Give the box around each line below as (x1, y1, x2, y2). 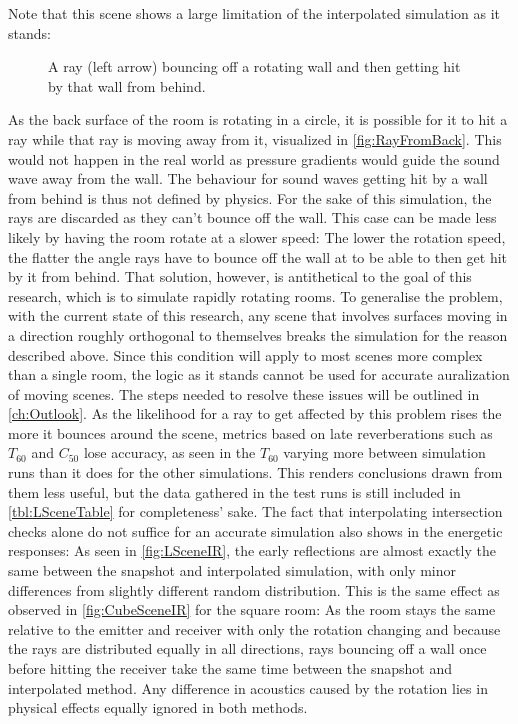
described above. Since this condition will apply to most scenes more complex (8, 344, 483, 365)
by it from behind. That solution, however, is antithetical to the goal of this (8, 266, 472, 287)
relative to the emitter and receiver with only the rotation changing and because (8, 618, 501, 639)
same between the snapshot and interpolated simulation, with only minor (8, 560, 457, 581)
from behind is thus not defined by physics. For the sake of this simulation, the (8, 187, 492, 208)
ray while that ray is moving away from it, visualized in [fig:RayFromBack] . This (8, 128, 502, 149)
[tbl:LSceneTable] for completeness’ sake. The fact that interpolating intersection (8, 501, 503, 522)
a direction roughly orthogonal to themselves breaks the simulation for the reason (8, 324, 508, 345)
